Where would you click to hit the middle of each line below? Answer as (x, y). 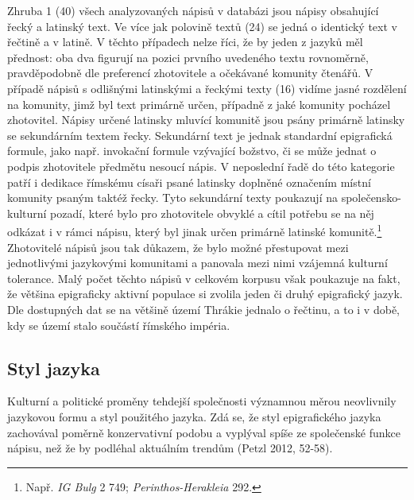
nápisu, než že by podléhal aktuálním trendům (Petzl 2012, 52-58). (170, 448)
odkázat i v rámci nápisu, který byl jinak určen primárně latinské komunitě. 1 (195, 230)
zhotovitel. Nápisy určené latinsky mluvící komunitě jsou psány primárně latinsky (206, 120)
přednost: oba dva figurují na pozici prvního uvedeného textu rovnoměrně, (188, 57)
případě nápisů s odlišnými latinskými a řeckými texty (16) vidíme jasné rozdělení (207, 88)
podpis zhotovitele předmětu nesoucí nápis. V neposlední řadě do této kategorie (201, 166)
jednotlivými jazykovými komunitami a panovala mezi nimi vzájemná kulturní (197, 263)
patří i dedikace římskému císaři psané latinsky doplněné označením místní (189, 182)
